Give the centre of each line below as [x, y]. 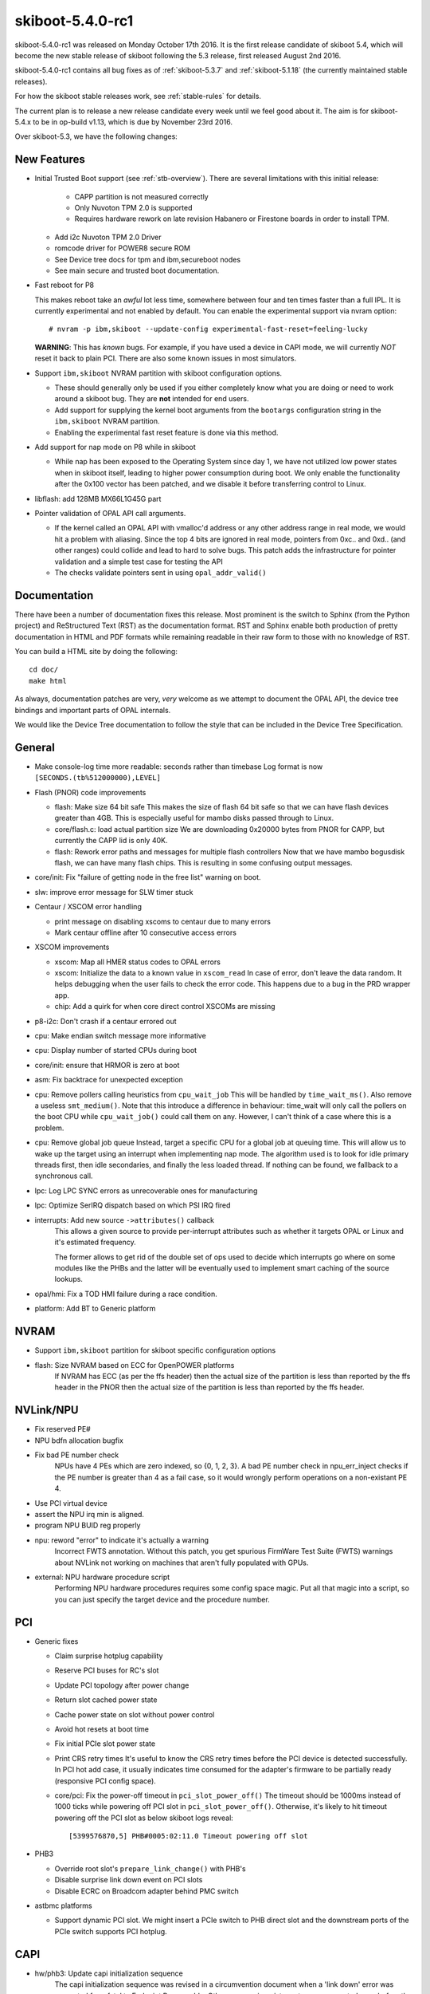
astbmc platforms [63, 1905]
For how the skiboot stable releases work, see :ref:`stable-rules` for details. [138, 97]
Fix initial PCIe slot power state [105, 1744]
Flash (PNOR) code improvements [90, 792]
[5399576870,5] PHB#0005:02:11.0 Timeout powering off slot [188, 1836]
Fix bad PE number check [77, 1455]
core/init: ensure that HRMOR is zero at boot [107, 1065]
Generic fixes [57, 1641]
